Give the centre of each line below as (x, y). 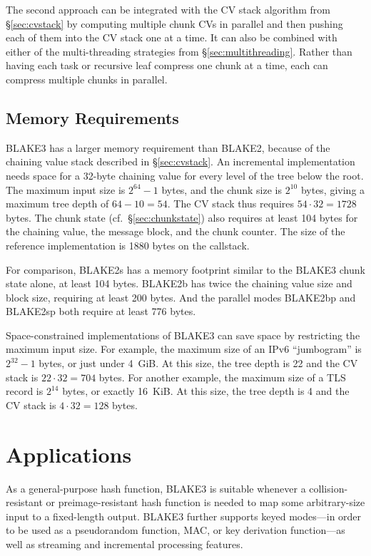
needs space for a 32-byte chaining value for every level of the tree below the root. (185, 175)
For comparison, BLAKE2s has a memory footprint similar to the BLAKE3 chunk (185, 269)
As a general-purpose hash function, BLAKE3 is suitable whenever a (156, 488)
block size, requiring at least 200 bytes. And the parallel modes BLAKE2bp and (181, 297)
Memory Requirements (92, 117)
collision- (329, 488)
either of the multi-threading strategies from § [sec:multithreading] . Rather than (179, 51)
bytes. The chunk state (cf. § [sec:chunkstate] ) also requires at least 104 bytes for (182, 217)
